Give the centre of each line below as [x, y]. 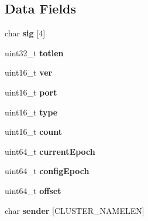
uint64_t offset [33, 190]
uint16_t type [31, 112]
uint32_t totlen [34, 52]
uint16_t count [34, 132]
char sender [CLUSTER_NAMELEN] [75, 210]
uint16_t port [31, 92]
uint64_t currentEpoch [50, 151]
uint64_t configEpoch [47, 171]
